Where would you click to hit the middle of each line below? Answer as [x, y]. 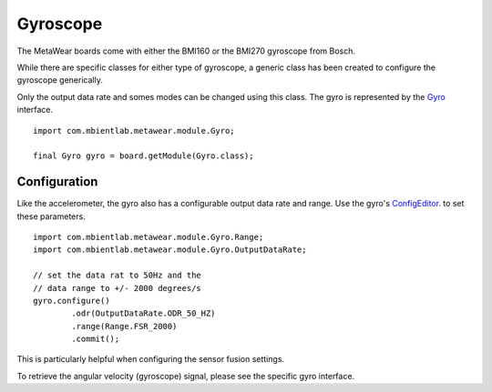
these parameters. [51, 216]
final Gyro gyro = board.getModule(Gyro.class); [143, 156]
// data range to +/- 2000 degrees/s [118, 288]
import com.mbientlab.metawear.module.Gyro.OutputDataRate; [170, 250]
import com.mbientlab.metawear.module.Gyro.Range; [149, 237]
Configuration [57, 182]
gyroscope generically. [60, 80]
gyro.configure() [72, 301]
